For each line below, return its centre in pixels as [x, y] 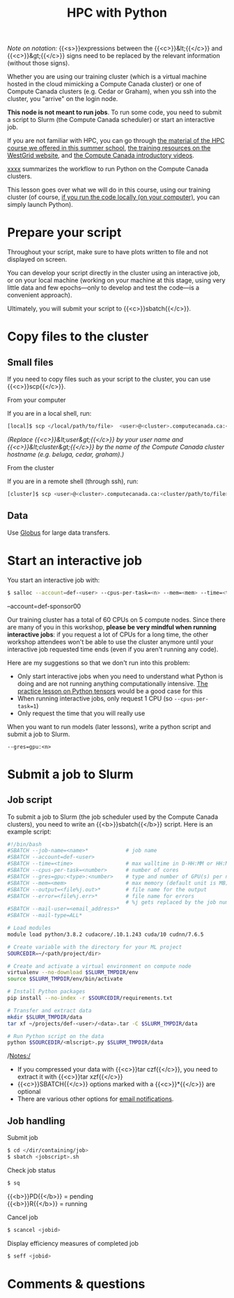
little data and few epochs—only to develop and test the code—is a [103, 288]
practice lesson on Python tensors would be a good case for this [110, 691]
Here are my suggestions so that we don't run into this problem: [99, 662]
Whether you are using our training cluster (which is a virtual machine [107, 77]
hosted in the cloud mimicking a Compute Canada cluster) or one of [104, 84]
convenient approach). [40, 295]
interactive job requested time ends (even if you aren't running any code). [113, 649]
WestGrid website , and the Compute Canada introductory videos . [101, 155]
